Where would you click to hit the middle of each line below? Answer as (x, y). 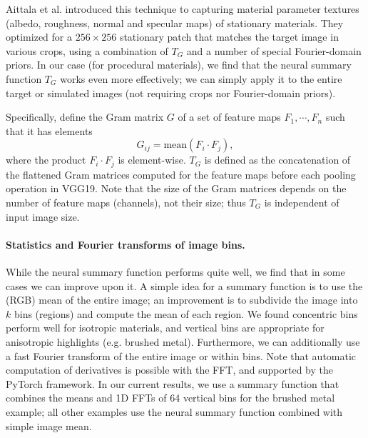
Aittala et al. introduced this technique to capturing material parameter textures (183, 9)
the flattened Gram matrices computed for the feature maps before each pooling (181, 174)
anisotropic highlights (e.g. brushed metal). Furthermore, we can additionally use (183, 341)
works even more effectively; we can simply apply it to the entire (201, 78)
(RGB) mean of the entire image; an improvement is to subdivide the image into (182, 300)
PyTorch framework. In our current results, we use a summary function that (173, 383)
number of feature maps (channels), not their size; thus (126, 202)
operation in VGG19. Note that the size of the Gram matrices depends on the (176, 188)
